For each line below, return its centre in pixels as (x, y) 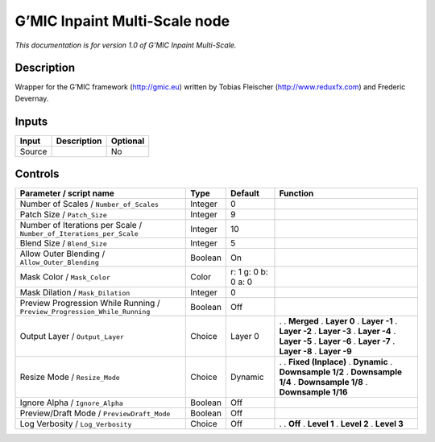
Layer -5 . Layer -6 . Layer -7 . (337, 341)
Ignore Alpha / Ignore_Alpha (72, 403)
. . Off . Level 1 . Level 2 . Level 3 (342, 424)
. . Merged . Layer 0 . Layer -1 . (338, 321)
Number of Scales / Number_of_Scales (89, 204)
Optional (128, 141)
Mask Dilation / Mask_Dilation (75, 292)
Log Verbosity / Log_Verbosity (76, 424)
